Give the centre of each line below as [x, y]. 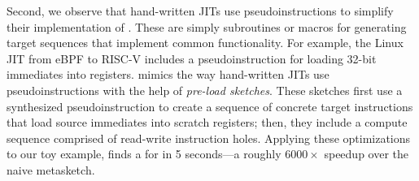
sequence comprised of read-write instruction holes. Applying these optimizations [209, 138]
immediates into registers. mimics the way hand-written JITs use [168, 74]
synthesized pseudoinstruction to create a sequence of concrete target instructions [210, 106]
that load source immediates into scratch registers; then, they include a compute [207, 122]
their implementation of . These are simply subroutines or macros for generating [207, 26]
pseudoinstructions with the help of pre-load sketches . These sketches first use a [205, 90]
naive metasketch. [51, 169]
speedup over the [367, 154]
